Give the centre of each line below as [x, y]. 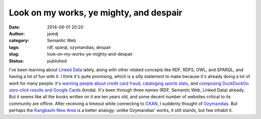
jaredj [53, 33]
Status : [16, 61]
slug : [14, 54]
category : [19, 41]
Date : [14, 27]
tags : [14, 47]
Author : [17, 33]
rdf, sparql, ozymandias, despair [79, 47]
